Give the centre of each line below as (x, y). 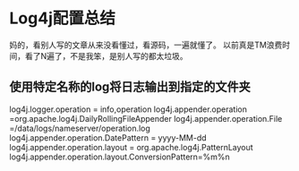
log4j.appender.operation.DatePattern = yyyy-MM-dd (108, 137)
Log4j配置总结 (63, 18)
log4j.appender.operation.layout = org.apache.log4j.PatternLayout (131, 147)
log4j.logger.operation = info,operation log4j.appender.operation (128, 109)
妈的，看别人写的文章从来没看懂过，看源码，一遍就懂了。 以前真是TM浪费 (146, 45)
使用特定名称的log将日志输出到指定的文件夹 (130, 87)
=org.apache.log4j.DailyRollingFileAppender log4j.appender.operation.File (146, 118)
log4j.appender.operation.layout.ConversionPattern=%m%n (120, 157)
